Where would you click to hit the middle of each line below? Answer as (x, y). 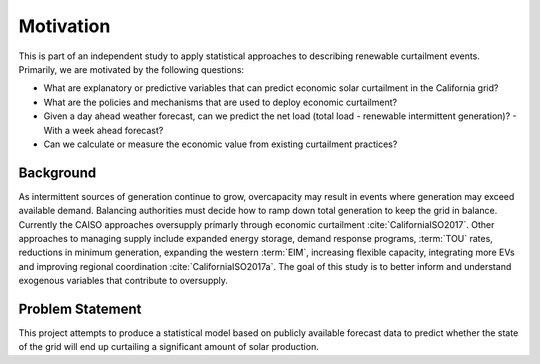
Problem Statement (80, 308)
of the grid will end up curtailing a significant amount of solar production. (168, 347)
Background (57, 172)
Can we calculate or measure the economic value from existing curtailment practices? (220, 144)
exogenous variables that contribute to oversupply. (123, 281)
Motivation (64, 26)
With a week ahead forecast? (103, 130)
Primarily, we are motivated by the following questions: (131, 69)
